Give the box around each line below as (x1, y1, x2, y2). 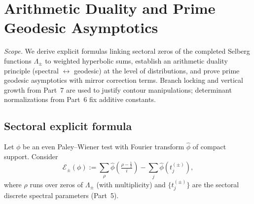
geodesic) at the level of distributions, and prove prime (74, 65, 240, 75)
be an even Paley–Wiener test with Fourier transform (23, 141, 184, 152)
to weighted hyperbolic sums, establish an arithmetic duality (45, 55, 228, 66)
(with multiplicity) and (96, 179, 166, 189)
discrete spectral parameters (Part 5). (4, 190, 119, 201)
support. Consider (4, 151, 58, 161)
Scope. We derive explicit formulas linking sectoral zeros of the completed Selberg (4, 46, 250, 56)
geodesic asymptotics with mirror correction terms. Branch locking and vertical (4, 75, 243, 85)
